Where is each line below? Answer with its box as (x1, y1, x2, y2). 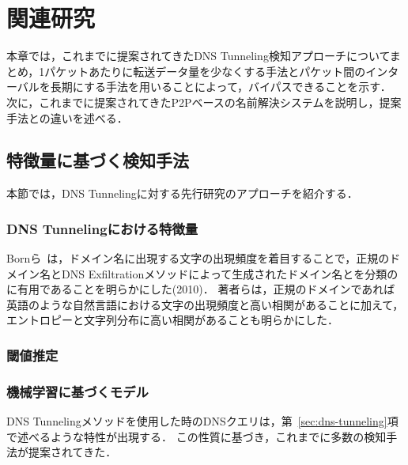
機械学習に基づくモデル (6, 381, 149, 401)
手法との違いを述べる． (6, 109, 128, 126)
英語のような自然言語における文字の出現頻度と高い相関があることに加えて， (6, 296, 404, 312)
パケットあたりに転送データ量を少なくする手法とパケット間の (44, 62, 366, 79)
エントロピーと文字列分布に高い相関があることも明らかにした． (6, 312, 338, 328)
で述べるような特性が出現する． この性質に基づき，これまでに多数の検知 (6, 428, 387, 444)
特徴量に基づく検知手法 (6, 148, 189, 172)
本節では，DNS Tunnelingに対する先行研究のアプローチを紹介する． (6, 185, 358, 202)
